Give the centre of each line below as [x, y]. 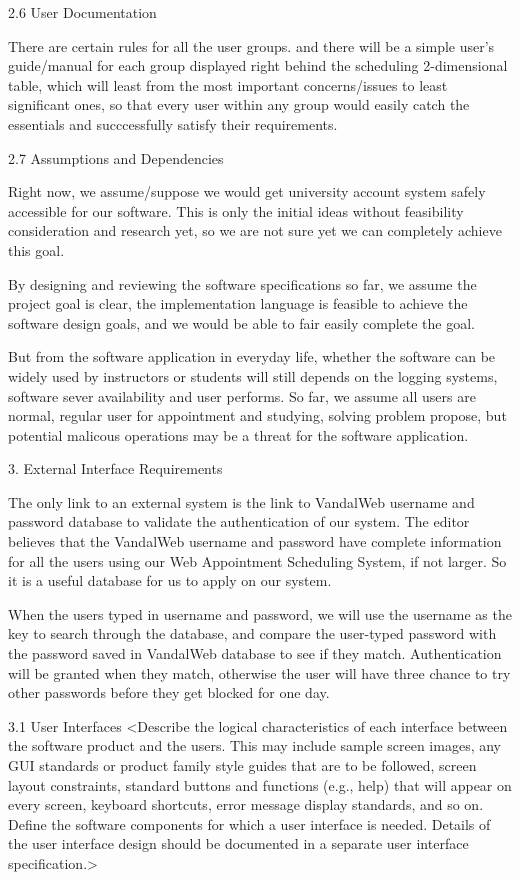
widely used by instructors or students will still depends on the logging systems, [253, 375]
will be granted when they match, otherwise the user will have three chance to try [259, 672]
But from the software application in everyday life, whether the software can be [252, 356]
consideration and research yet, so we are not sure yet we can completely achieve [255, 230]
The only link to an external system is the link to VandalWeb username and [241, 501]
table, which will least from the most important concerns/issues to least [228, 84]
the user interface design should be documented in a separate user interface [238, 843]
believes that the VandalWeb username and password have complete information [255, 541]
